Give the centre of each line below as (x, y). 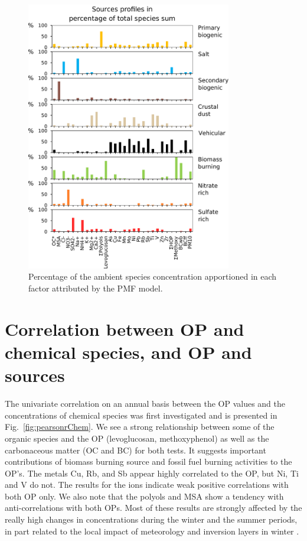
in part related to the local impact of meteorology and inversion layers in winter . (152, 531)
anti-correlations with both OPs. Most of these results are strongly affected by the (153, 508)
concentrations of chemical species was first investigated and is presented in (141, 415)
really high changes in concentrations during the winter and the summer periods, (151, 519)
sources (35, 375)
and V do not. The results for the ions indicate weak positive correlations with (147, 485)
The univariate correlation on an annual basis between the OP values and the (145, 404)
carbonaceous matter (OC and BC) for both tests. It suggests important (135, 450)
